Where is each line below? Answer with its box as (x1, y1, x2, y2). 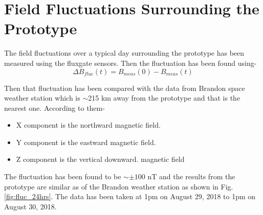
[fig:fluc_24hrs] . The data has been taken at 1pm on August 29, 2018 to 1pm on (4, 191, 256, 202)
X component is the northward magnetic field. (16, 120, 161, 130)
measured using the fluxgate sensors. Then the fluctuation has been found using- (4, 57, 257, 68)
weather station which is (4, 92, 80, 103)
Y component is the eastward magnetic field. (16, 136, 156, 147)
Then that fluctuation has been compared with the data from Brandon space (4, 82, 245, 93)
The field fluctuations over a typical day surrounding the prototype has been (4, 47, 245, 58)
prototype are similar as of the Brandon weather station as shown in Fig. (4, 181, 233, 192)
